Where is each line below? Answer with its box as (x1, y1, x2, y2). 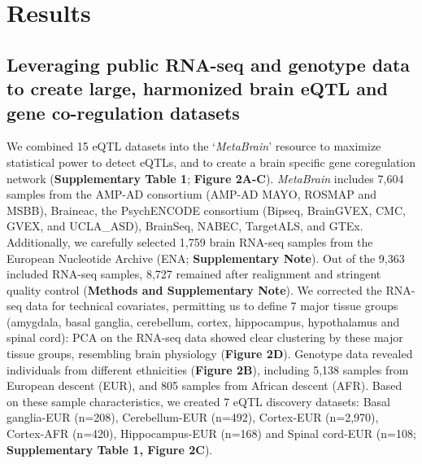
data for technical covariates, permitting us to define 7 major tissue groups (25, 297, 398, 314)
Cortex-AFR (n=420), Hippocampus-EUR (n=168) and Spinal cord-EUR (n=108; (7, 425, 416, 442)
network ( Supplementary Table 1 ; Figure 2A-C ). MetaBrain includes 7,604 (7, 169, 404, 186)
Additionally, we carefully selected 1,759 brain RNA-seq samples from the (7, 233, 373, 250)
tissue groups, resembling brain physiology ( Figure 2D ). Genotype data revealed (7, 345, 413, 362)
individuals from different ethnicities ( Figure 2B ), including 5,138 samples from (7, 361, 409, 378)
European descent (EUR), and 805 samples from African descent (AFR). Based (7, 377, 402, 394)
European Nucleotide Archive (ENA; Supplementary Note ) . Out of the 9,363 (7, 249, 405, 266)
